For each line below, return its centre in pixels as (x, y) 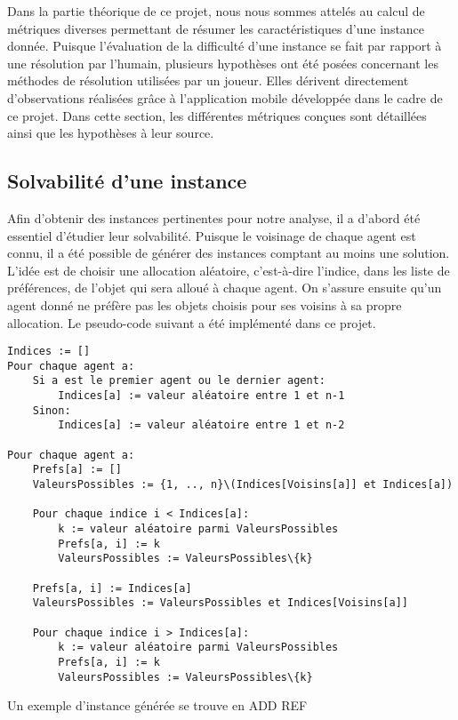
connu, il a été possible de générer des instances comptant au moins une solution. (229, 253)
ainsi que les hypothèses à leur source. (111, 133)
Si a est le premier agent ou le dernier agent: (179, 381)
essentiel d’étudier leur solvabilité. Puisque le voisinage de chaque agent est (212, 235)
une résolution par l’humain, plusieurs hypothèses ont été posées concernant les (223, 63)
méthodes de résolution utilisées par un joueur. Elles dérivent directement (208, 80)
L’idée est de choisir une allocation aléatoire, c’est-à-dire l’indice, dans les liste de (229, 270)
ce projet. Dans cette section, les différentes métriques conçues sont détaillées (217, 115)
